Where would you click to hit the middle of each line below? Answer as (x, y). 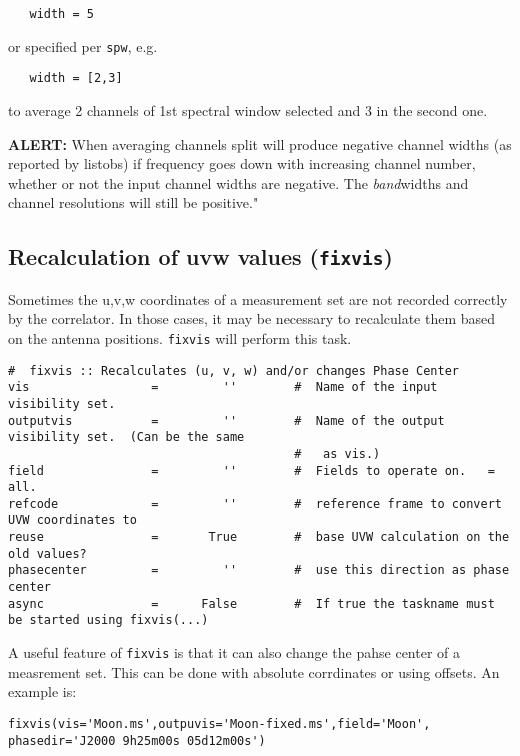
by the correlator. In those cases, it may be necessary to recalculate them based (252, 318)
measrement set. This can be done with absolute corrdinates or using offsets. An (254, 671)
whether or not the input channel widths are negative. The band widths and (238, 182)
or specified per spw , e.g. (83, 45)
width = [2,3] (76, 78)
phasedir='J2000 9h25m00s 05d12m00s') (137, 740)
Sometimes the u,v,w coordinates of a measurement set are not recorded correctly (258, 298)
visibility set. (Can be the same (126, 437)
